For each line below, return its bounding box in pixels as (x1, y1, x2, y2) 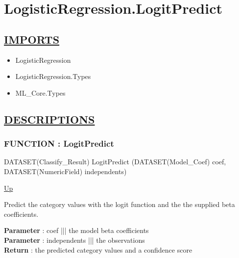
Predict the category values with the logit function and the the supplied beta (4, 199, 235, 209)
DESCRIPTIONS (4, 111, 95, 127)
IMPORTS (4, 31, 60, 47)
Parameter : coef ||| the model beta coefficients (4, 225, 149, 235)
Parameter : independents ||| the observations (4, 234, 145, 245)
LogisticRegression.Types (15, 71, 91, 81)
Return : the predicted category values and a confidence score (4, 244, 192, 255)
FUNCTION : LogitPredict (4, 137, 114, 150)
